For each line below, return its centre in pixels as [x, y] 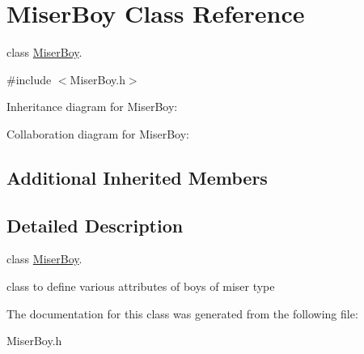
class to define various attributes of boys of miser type [141, 286]
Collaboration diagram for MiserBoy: [98, 133]
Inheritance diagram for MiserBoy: [92, 107]
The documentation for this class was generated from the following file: [182, 313]
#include [29, 79]
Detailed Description [95, 225]
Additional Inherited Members [137, 177]
